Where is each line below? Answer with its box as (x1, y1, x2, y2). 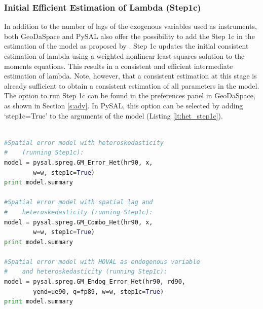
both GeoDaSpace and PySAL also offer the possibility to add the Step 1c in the (4, 30, 255, 41)
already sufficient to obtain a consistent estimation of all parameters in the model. (4, 80, 259, 91)
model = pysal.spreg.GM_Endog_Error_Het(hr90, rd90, (4, 278, 185, 286)
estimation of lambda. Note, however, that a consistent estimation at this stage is (4, 70, 257, 81)
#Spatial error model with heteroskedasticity (4, 139, 164, 146)
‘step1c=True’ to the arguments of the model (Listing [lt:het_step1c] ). (4, 110, 223, 121)
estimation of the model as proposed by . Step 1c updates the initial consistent (4, 41, 249, 51)
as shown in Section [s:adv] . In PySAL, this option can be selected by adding (4, 100, 243, 110)
